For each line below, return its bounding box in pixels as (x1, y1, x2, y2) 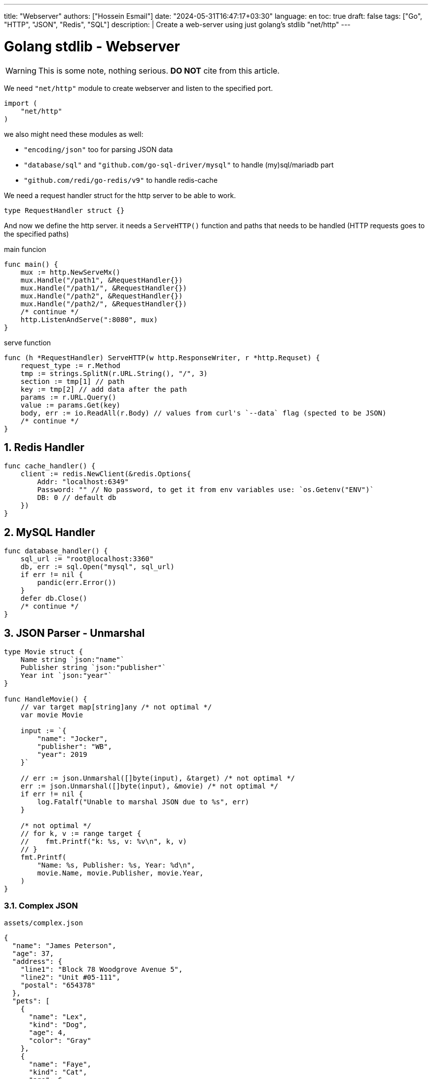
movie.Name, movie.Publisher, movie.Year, (37, 869, 204, 877)
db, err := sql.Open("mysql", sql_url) (20, 563, 175, 571)
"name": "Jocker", (37, 735, 108, 743)
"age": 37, (12, 949, 54, 957)
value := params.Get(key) (20, 401, 121, 409)
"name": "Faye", (29, 1060, 92, 1068)
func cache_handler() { (4, 462, 96, 470)
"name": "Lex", (29, 1012, 87, 1021)
